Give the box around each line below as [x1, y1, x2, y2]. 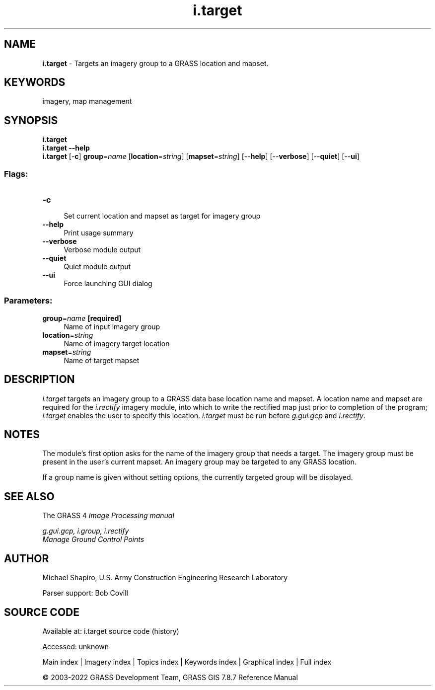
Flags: [4, 168, 28, 179]
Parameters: [4, 296, 53, 306]
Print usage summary [64, 229, 134, 237]
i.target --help [42, 144, 90, 153]
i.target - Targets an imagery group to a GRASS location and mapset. [42, 59, 269, 68]
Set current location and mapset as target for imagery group [64, 212, 261, 221]
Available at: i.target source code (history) [42, 627, 179, 635]
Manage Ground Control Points [42, 535, 145, 544]
